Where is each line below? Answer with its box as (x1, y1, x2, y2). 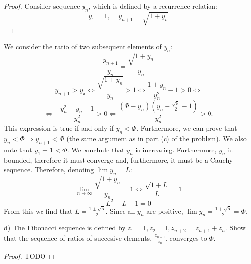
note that (4, 144, 32, 154)
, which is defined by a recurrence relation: (88, 1, 217, 11)
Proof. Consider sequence (4, 1, 80, 11)
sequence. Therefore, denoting (4, 164, 94, 175)
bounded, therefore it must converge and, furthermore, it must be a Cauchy (4, 154, 233, 165)
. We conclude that (67, 144, 125, 154)
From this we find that (4, 205, 73, 216)
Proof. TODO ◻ (4, 251, 55, 261)
